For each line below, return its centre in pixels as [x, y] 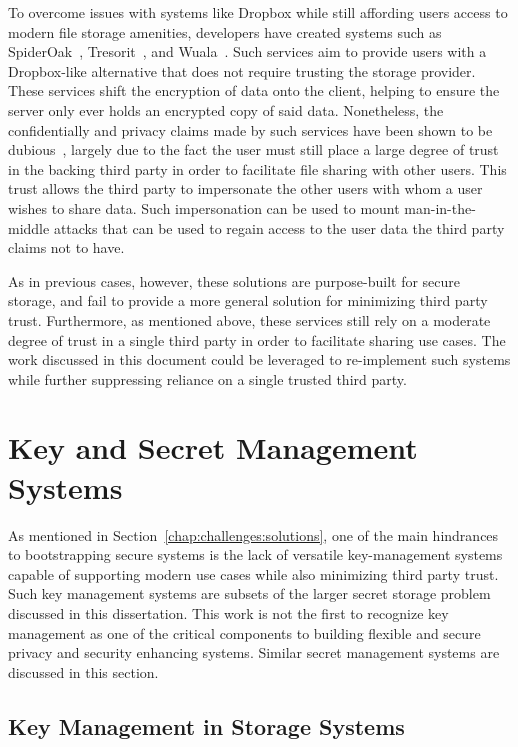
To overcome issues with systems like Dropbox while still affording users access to [258, 12]
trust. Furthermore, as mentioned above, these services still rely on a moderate [249, 319]
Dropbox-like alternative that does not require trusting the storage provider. [242, 70]
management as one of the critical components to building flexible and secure [244, 632]
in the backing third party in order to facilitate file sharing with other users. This [257, 168]
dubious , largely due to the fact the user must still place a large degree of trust [253, 149]
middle [29, 227]
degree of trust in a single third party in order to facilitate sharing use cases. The [257, 339]
